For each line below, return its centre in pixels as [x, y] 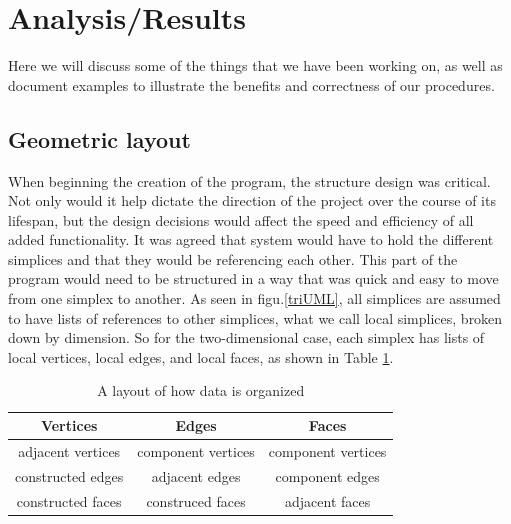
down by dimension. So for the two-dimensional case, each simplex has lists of [246, 337]
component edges [327, 475]
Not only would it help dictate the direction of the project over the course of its [252, 200]
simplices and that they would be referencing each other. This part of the [233, 258]
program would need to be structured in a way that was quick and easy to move [253, 278]
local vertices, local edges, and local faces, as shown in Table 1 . [201, 356]
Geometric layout [99, 138]
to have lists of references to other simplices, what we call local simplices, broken [255, 317]
